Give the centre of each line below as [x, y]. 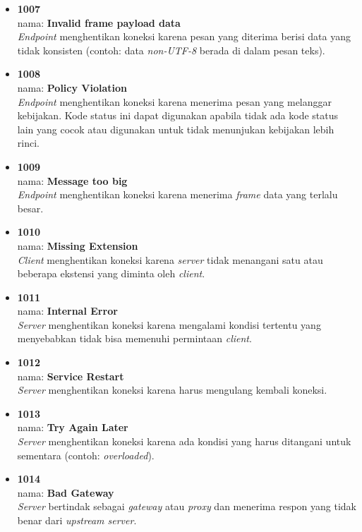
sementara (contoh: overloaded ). [86, 455]
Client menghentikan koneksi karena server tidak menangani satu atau [170, 259]
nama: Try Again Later [73, 427]
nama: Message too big [72, 180]
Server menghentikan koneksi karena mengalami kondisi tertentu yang [169, 324]
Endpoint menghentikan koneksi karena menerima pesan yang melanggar [175, 101]
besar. [30, 208]
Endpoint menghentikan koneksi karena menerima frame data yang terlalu [177, 194]
